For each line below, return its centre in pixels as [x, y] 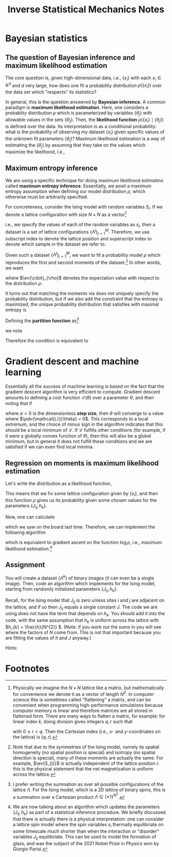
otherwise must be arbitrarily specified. [47, 197]
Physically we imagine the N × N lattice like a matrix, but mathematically [88, 688]
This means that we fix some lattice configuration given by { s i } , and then [82, 494]
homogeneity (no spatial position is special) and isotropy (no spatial [84, 752]
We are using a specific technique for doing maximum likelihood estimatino [84, 181]
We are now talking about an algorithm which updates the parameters [86, 807]
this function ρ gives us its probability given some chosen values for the [81, 500]
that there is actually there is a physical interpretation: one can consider [88, 819]
